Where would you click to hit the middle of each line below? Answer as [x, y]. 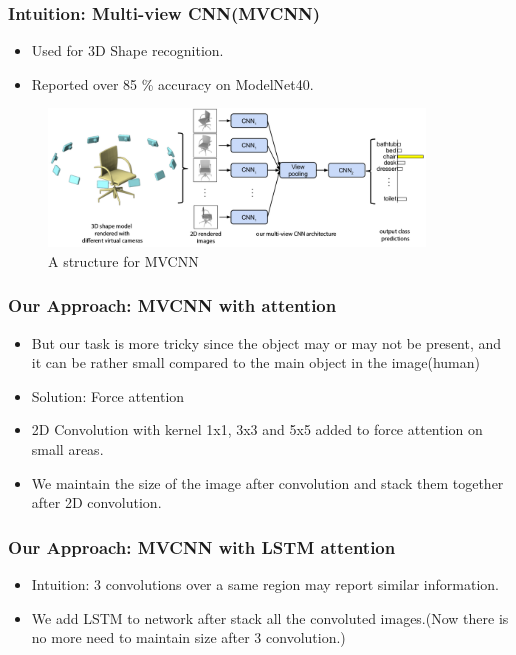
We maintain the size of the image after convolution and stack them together [267, 482]
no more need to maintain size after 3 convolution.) [188, 637]
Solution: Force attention [108, 395]
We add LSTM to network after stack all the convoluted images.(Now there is [270, 617]
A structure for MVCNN [123, 260]
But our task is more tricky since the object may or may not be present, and [266, 342]
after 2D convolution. [96, 502]
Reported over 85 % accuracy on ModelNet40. [172, 83]
